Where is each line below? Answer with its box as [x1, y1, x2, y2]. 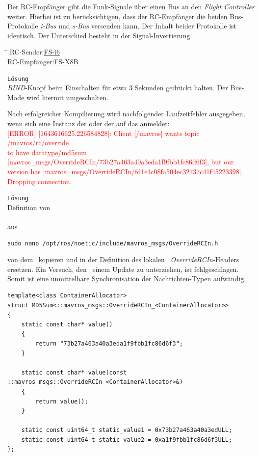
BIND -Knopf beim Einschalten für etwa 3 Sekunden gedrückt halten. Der [7, 82, 228, 93]
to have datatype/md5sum [7, 147, 87, 157]
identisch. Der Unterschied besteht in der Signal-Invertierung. [7, 30, 192, 40]
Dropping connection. [7, 176, 72, 186]
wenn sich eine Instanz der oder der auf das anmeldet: [7, 118, 170, 128]
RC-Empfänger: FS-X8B [7, 56, 78, 66]
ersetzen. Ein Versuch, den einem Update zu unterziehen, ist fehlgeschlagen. [7, 264, 239, 274]
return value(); [35, 398, 88, 405]
